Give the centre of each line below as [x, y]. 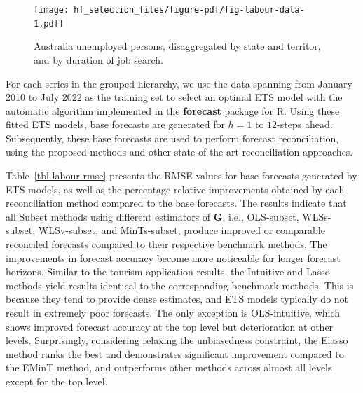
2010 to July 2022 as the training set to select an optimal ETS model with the [174, 97]
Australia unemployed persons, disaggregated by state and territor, [177, 46]
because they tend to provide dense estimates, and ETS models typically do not [177, 299]
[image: [52, 10]
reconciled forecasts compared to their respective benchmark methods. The [166, 244]
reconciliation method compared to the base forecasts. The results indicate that [176, 203]
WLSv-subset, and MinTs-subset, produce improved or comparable [181, 230]
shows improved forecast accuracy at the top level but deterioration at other [170, 326]
